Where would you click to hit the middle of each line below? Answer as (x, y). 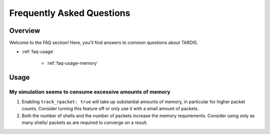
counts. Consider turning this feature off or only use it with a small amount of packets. (110, 109)
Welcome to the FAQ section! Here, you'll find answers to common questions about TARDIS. (104, 43)
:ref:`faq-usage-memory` (72, 63)
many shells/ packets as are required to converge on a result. (85, 123)
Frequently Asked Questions (70, 13)
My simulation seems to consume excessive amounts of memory (90, 92)
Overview (25, 31)
